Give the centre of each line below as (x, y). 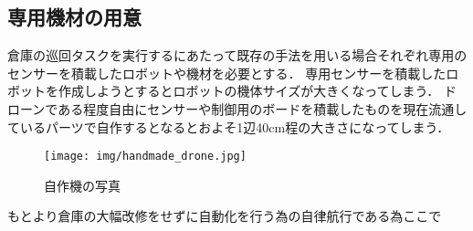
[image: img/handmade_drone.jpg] (145, 157)
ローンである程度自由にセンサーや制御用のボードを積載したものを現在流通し (237, 108)
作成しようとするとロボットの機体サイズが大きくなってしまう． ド (257, 91)
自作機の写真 (82, 185)
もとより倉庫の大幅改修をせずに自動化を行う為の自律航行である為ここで (225, 216)
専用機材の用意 (74, 17)
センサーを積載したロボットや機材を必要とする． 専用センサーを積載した (227, 73)
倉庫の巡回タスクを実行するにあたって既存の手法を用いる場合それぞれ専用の (237, 55)
